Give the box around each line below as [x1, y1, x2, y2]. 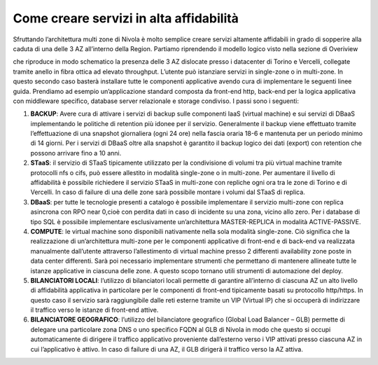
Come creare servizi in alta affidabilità [13, 11, 239, 26]
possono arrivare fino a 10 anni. [30, 149, 122, 157]
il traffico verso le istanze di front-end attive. [30, 305, 159, 315]
